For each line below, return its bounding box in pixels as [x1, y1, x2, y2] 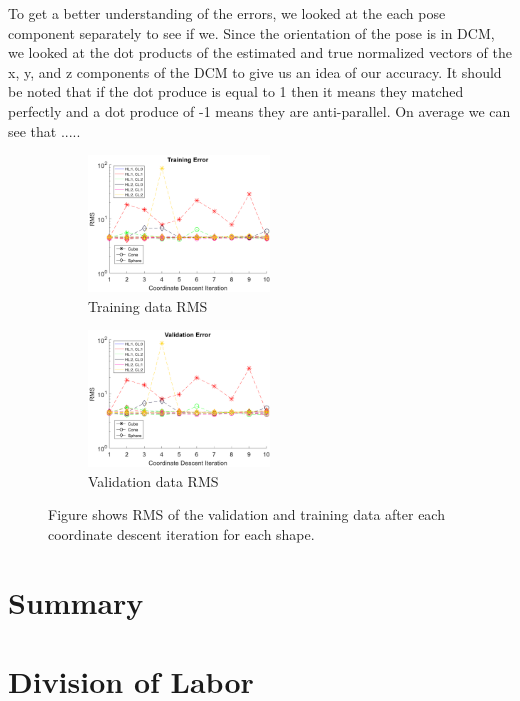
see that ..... [8, 120, 81, 141]
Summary [8, 582, 144, 623]
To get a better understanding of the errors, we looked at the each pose [8, 3, 446, 23]
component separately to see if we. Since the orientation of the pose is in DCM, [8, 22, 495, 43]
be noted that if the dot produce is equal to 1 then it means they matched [8, 81, 464, 102]
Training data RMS [88, 295, 208, 316]
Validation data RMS [88, 470, 219, 491]
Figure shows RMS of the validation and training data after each [48, 504, 445, 525]
